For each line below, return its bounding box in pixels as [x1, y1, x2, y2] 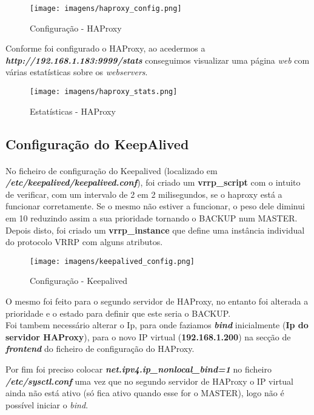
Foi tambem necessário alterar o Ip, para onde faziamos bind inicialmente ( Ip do [5, 319, 309, 331]
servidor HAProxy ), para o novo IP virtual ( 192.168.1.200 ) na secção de [5, 330, 291, 343]
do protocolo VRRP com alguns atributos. [5, 235, 163, 248]
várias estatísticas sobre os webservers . [5, 66, 148, 78]
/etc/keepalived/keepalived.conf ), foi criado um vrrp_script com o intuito [5, 176, 301, 189]
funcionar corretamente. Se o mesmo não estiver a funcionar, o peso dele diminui [5, 200, 305, 212]
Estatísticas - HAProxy [30, 104, 116, 117]
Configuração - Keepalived [30, 274, 128, 287]
